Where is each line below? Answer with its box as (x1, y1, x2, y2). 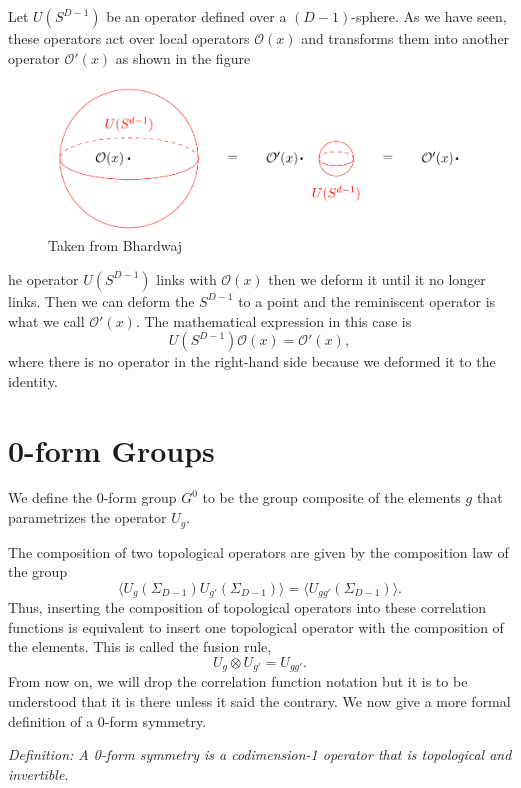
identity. (8, 370, 58, 391)
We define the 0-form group (8, 487, 177, 508)
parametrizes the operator (8, 507, 167, 528)
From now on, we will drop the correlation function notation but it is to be (8, 671, 468, 692)
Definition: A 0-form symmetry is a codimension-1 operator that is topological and (8, 744, 512, 765)
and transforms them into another (301, 28, 510, 48)
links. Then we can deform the (8, 290, 195, 311)
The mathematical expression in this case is (144, 310, 412, 331)
